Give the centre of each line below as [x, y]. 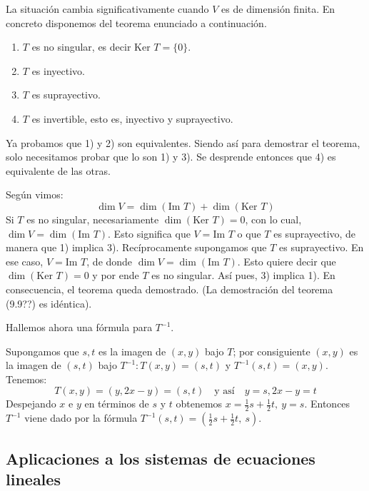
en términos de [117, 404]
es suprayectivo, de [315, 233]
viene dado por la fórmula [81, 418]
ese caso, [25, 261]
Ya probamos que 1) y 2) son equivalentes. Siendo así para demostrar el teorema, [183, 142]
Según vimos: [35, 194]
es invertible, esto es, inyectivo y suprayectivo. [132, 118]
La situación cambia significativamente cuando [107, 9]
